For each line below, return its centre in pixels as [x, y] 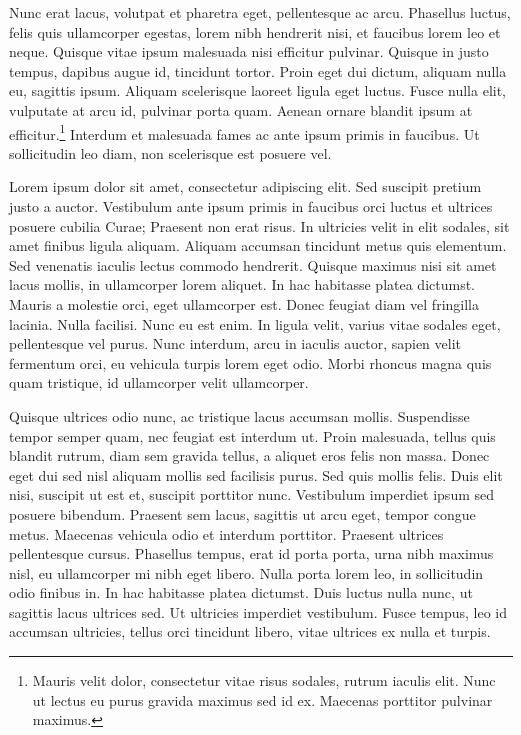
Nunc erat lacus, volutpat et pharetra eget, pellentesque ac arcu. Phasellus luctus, [260, 12]
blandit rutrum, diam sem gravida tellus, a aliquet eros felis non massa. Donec [249, 455]
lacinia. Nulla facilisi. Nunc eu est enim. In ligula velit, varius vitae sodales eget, [255, 323]
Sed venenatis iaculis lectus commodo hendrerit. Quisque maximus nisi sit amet [253, 264]
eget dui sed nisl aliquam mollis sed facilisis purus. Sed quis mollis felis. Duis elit [256, 474]
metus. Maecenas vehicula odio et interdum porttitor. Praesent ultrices [226, 533]
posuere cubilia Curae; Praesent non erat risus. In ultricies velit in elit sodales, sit [259, 225]
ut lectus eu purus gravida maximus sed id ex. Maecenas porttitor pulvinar [262, 699]
